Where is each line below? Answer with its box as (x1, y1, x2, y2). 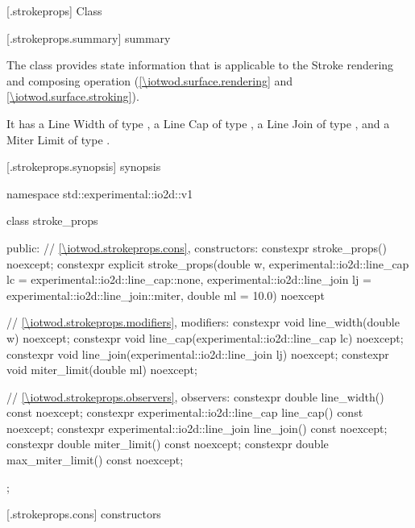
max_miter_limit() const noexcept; (6, 451, 184, 468)
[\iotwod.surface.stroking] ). (6, 88, 139, 105)
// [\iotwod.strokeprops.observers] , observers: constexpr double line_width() (6, 388, 384, 405)
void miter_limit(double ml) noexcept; (6, 361, 197, 378)
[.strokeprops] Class (6, 2, 102, 19)
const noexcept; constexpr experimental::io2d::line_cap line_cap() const (6, 404, 363, 421)
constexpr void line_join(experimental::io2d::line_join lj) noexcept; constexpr (6, 345, 389, 362)
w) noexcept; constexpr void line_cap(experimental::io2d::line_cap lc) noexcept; (6, 329, 404, 346)
